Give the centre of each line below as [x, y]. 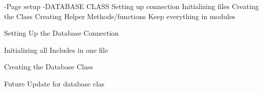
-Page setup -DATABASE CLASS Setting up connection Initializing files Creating [131, 6]
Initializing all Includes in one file [56, 50]
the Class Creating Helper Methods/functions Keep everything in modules [120, 16]
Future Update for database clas [54, 83]
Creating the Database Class [49, 67]
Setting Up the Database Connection [61, 33]
